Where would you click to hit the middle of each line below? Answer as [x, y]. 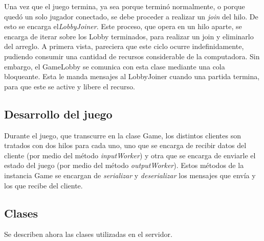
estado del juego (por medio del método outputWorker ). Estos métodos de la [124, 165]
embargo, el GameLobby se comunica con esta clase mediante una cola [115, 66]
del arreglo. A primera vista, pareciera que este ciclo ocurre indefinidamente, [124, 46]
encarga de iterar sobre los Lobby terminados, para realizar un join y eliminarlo [129, 36]
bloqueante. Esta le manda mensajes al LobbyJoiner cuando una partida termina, [132, 76]
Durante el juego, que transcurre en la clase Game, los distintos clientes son [123, 135]
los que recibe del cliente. [43, 185]
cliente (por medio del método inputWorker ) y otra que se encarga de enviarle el [130, 155]
